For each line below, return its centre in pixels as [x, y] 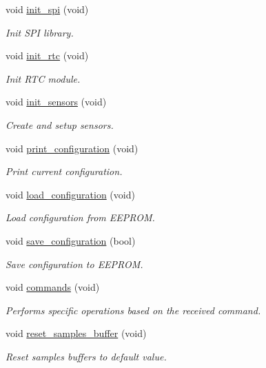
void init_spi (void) [47, 9]
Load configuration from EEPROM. [80, 217]
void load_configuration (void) [70, 194]
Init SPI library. [40, 32]
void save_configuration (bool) [71, 240]
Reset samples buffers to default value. [86, 356]
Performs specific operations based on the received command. [133, 310]
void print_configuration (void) [72, 148]
